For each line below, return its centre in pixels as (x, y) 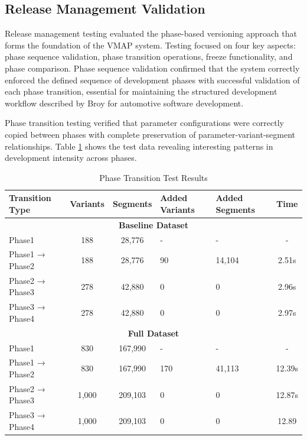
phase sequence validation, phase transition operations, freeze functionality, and (149, 56)
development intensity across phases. (71, 158)
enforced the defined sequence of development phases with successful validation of (152, 80)
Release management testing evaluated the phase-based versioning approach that (151, 33)
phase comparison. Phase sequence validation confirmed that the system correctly (152, 68)
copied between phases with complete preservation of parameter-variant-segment (150, 134)
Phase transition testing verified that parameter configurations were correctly (144, 123)
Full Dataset (153, 333)
